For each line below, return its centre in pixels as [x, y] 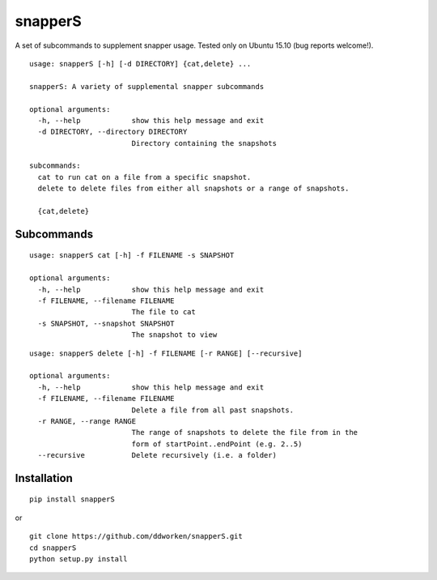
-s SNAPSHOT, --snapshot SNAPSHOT [106, 323]
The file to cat [163, 312]
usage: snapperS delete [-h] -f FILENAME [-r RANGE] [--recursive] [166, 353]
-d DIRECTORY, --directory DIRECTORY [112, 132]
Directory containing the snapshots [204, 143]
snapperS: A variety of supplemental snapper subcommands [147, 86]
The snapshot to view [174, 335]
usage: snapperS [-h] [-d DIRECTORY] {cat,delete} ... [140, 64]
